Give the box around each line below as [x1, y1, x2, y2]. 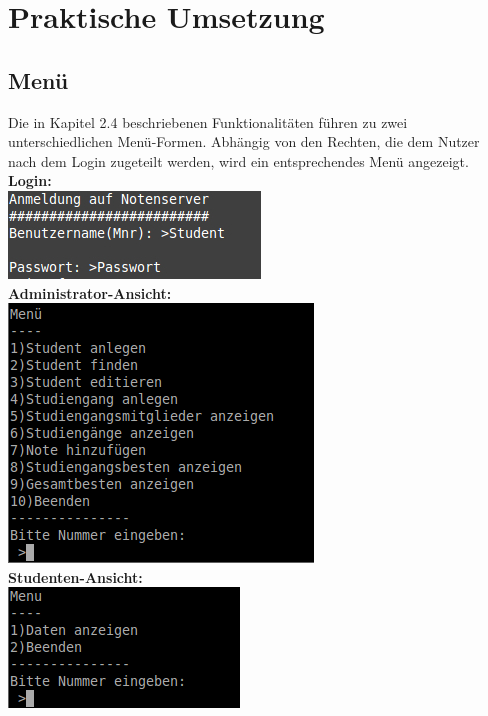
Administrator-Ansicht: [8, 282, 172, 303]
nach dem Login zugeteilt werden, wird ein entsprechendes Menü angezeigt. [8, 150, 469, 171]
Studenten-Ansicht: [8, 566, 143, 587]
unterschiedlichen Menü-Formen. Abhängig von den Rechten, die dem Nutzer [8, 131, 480, 152]
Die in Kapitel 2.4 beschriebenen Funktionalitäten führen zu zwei [8, 111, 408, 132]
